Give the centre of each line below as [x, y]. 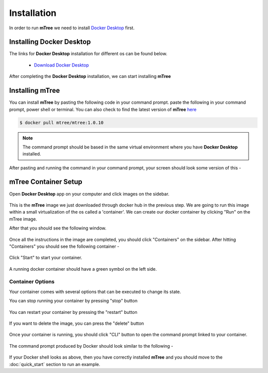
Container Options [32, 282]
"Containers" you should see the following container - [64, 246]
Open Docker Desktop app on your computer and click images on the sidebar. [89, 194]
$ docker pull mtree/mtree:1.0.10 [62, 122]
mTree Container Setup [46, 182]
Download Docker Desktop [62, 65]
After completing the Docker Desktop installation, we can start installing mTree [90, 76]
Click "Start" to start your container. [46, 258]
